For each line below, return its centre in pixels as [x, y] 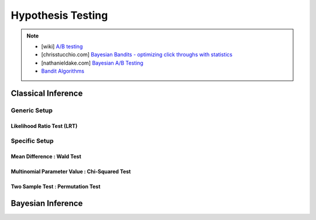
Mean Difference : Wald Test [46, 157]
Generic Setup [32, 110]
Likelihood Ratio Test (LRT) [44, 126]
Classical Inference [47, 93]
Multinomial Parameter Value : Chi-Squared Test [71, 172]
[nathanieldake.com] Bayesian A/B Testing [92, 63]
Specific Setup [32, 141]
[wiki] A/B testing [62, 46]
